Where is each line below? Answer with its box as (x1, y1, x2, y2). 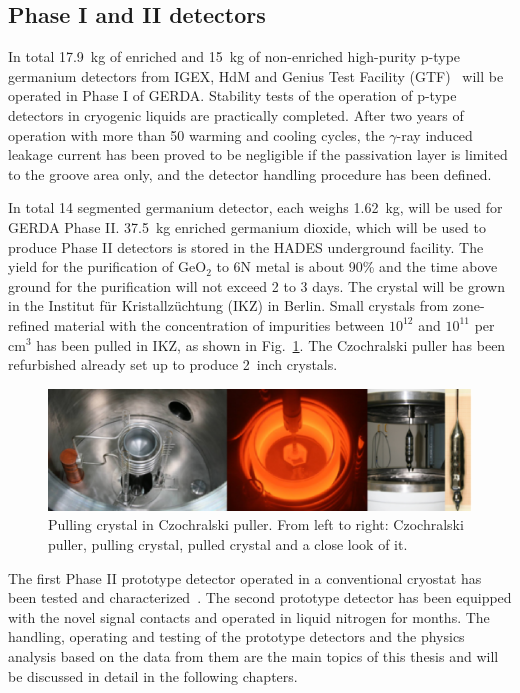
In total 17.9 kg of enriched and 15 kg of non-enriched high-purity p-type (8, 46, 461, 67)
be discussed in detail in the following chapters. (8, 665, 298, 686)
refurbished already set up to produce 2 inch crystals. (8, 354, 338, 375)
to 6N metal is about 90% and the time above (216, 256, 498, 277)
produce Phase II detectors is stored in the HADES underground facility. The (8, 236, 484, 257)
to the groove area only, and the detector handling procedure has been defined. (8, 163, 492, 184)
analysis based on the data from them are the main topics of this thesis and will (8, 646, 499, 666)
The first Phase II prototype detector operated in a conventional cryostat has (8, 567, 482, 588)
